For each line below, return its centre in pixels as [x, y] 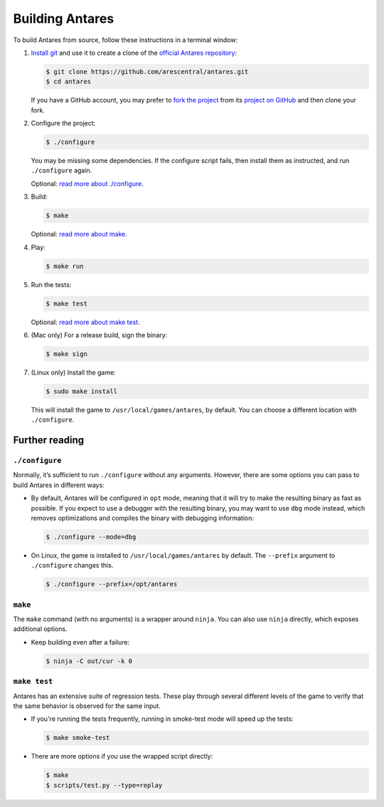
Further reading [49, 441]
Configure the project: [63, 123]
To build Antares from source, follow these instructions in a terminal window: [126, 40]
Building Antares [64, 19]
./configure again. [62, 170]
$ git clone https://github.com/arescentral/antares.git [147, 72]
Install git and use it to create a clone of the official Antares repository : [134, 53]
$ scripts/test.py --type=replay [104, 785]
